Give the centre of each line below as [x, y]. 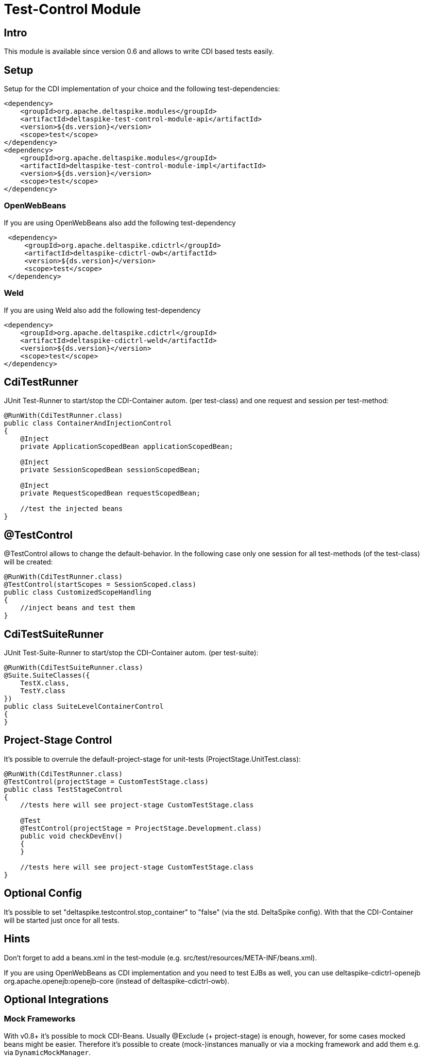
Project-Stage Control [58, 740]
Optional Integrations [56, 999]
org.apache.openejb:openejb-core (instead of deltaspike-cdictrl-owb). [117, 981]
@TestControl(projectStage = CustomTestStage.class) [106, 781]
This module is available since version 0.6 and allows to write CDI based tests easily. [139, 51]
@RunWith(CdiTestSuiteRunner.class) [74, 668]
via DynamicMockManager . [47, 1052]
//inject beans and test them [77, 608]
